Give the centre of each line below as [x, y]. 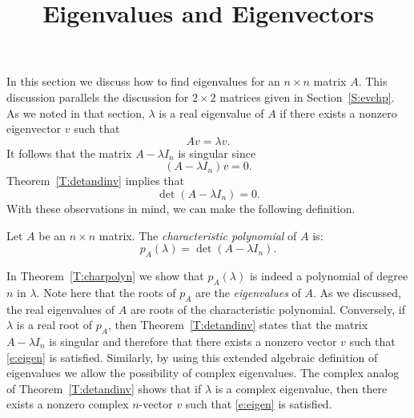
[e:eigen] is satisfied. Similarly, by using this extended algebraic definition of [192, 357]
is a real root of [54, 325]
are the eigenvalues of [248, 292]
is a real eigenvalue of [211, 113]
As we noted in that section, [76, 113]
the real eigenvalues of [61, 309]
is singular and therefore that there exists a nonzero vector [193, 341]
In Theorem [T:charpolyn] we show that [105, 275]
